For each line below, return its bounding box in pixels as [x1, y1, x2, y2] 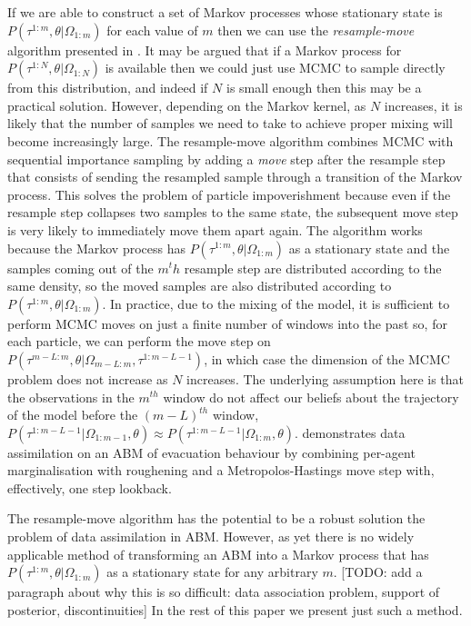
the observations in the [7, 387, 135, 406]
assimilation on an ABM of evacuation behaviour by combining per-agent [7, 442, 416, 462]
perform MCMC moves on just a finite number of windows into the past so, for [7, 313, 447, 333]
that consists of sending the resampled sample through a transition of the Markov [7, 167, 463, 186]
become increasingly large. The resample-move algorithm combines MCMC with [7, 131, 454, 150]
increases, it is [384, 95, 463, 114]
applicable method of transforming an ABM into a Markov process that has [7, 544, 429, 563]
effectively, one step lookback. [7, 478, 172, 497]
